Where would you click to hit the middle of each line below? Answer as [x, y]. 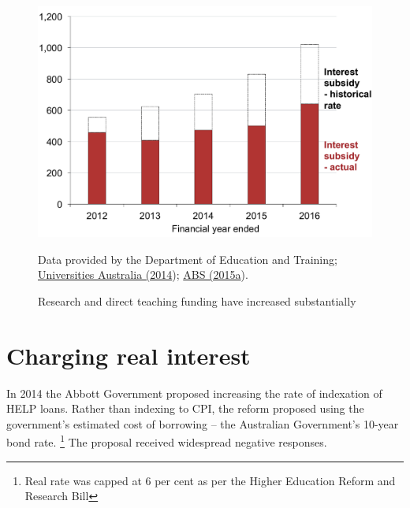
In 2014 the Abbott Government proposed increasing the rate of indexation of [194, 393]
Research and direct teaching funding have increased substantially [197, 300]
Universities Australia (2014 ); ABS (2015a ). [143, 274]
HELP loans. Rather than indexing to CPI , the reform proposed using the [185, 408]
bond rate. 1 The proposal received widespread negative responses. [167, 441]
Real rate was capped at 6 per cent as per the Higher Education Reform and [210, 480]
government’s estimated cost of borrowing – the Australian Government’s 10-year [203, 423]
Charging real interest [129, 355]
